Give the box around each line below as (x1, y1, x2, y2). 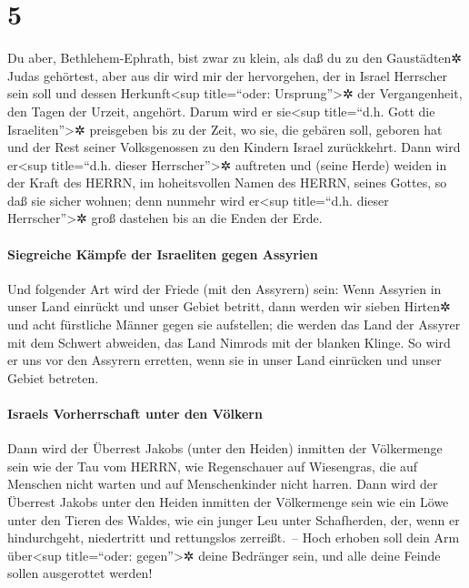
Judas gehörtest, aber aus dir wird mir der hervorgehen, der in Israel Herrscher (7, 66, 448, 85)
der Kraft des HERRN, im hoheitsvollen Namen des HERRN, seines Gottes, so (7, 173, 447, 192)
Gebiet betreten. (7, 368, 99, 387)
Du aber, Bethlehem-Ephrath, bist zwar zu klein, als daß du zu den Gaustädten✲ (7, 48, 463, 67)
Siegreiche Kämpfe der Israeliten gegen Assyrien (7, 244, 318, 263)
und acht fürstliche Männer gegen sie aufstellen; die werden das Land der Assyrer (7, 315, 461, 334)
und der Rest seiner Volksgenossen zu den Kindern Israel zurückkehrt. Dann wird (7, 137, 461, 157)
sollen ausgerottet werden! (7, 563, 153, 583)
